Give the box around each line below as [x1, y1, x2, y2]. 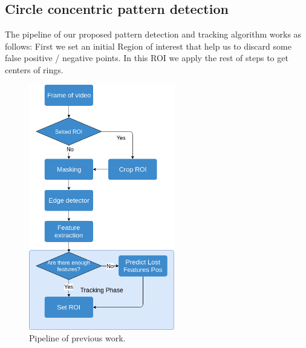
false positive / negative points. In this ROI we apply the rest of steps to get [5, 51, 288, 64]
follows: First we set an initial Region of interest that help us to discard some [5, 39, 291, 52]
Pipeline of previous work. [29, 332, 126, 344]
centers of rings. [5, 63, 63, 76]
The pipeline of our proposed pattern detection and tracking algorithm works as [5, 28, 302, 41]
